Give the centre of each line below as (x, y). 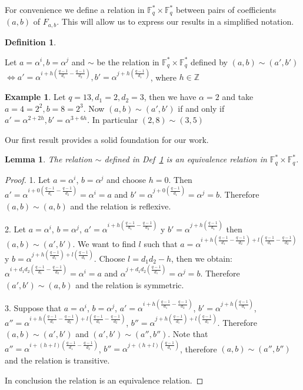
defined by (209, 61)
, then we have (170, 97)
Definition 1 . (31, 41)
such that (161, 243)
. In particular (113, 120)
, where (163, 77)
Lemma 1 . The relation (49, 159)
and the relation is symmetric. (130, 284)
